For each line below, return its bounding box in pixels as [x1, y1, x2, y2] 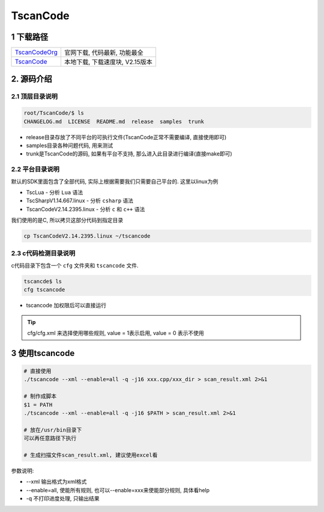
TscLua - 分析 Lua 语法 [26, 188, 83, 196]
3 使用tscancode [11, 348, 75, 358]
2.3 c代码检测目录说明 [11, 249, 76, 258]
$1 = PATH [23, 401, 53, 408]
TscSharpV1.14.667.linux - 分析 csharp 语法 [26, 197, 134, 204]
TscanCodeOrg [14, 48, 58, 56]
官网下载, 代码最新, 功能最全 [64, 49, 143, 57]
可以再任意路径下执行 [23, 435, 77, 442]
